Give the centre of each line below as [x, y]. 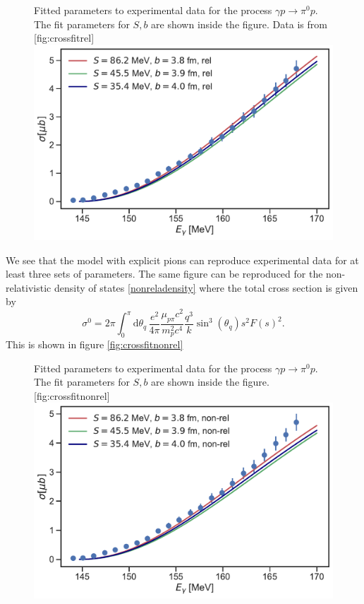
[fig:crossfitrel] [64, 38]
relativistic [29, 287]
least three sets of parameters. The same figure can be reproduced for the [164, 274]
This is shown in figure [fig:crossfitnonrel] [95, 344]
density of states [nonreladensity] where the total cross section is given [206, 287]
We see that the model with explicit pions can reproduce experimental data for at [182, 260]
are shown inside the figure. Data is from [239, 24]
